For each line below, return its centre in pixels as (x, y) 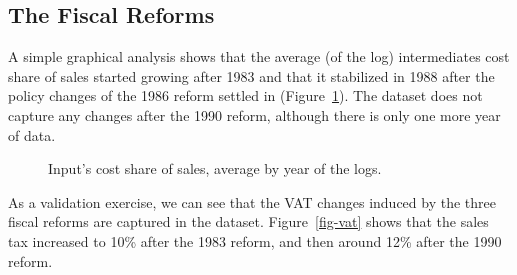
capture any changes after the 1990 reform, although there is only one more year (254, 114)
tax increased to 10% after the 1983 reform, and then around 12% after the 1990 (255, 240)
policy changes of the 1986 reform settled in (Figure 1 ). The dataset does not (245, 95)
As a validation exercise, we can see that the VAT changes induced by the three (252, 201)
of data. (32, 134)
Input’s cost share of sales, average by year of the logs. (215, 168)
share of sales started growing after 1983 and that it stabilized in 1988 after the (251, 75)
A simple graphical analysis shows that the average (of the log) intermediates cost (259, 56)
